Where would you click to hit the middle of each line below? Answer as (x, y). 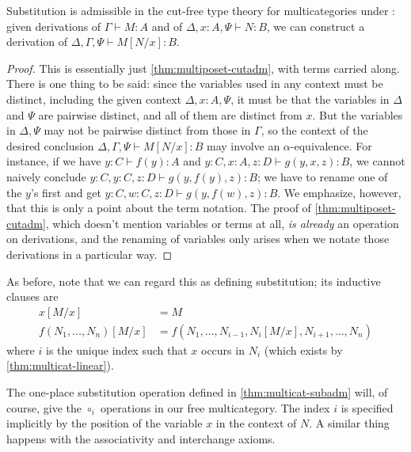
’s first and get (66, 192)
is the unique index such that (116, 349)
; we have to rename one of (322, 176)
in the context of (256, 423)
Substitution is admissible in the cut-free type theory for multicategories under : (201, 10)
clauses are (32, 296)
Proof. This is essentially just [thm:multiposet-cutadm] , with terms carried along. (203, 68)
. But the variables (358, 114)
